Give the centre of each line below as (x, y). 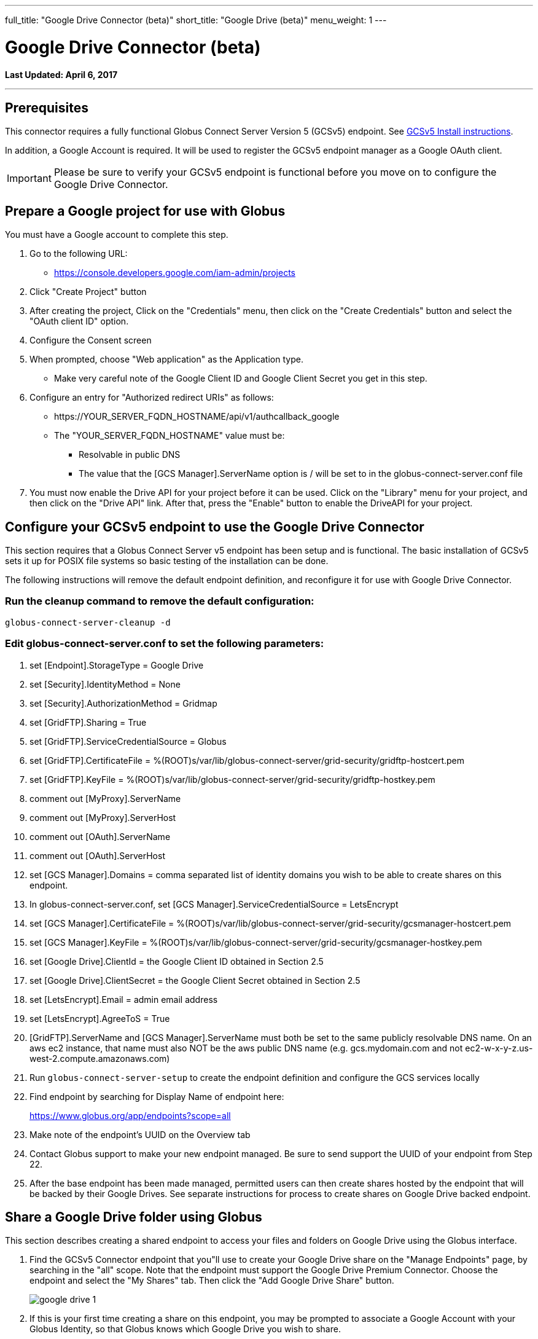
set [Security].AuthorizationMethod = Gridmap (123, 703)
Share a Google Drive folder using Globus (134, 1217)
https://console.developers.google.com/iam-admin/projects (175, 273)
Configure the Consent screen (91, 340)
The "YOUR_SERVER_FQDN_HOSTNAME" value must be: (170, 436)
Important (29, 179)
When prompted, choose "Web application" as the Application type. (166, 359)
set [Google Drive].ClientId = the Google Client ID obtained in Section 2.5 (177, 961)
